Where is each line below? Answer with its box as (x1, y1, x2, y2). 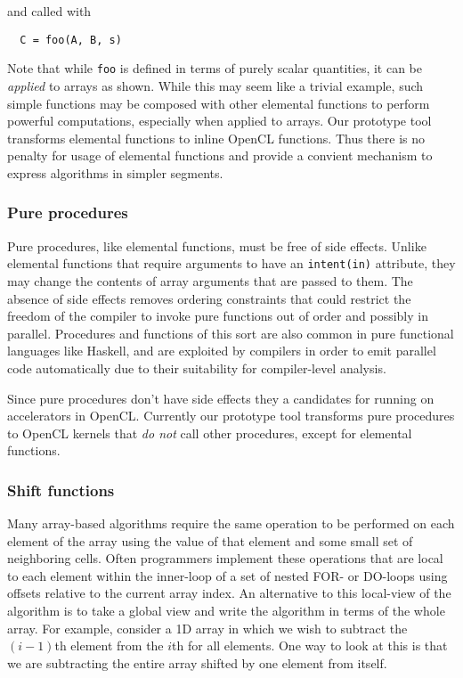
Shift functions (7, 478, 115, 501)
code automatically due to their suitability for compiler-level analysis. (7, 358, 386, 377)
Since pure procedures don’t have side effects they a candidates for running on (7, 388, 435, 407)
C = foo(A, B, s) (20, 33, 122, 46)
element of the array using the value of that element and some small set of (7, 531, 413, 550)
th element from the (54, 636, 164, 655)
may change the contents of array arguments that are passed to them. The (7, 271, 413, 290)
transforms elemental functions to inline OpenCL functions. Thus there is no (7, 128, 426, 147)
